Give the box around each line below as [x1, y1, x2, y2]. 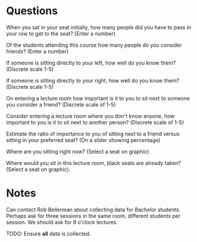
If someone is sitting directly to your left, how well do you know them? [6, 59, 176, 66]
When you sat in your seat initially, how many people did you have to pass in [6, 24, 192, 31]
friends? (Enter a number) [6, 47, 69, 54]
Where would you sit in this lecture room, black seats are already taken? [6, 159, 181, 166]
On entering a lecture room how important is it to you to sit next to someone [6, 95, 191, 102]
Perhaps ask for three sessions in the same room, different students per [6, 212, 181, 220]
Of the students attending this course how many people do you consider [6, 41, 182, 49]
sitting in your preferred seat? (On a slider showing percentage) [6, 136, 161, 143]
